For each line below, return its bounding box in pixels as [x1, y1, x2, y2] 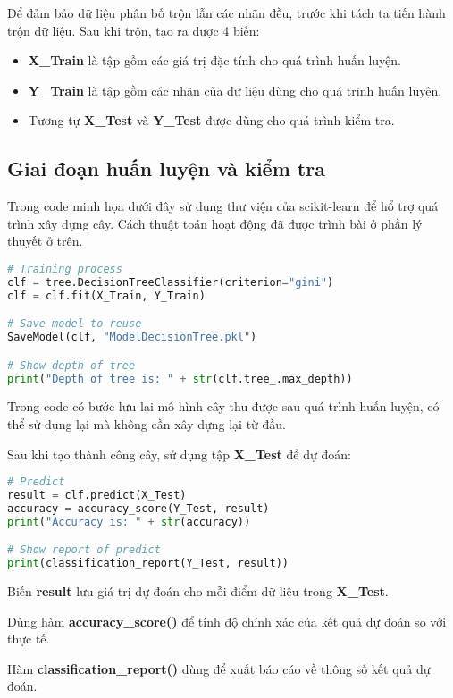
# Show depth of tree [7, 358, 136, 372]
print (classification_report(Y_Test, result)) [7, 557, 289, 570]
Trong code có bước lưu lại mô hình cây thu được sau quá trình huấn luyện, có [7, 397, 440, 416]
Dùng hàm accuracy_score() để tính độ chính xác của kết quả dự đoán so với [7, 611, 447, 630]
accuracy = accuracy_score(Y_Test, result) [7, 501, 270, 515]
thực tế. [7, 629, 50, 648]
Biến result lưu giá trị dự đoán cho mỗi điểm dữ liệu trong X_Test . [7, 582, 389, 601]
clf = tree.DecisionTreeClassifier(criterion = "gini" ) [7, 275, 334, 289]
